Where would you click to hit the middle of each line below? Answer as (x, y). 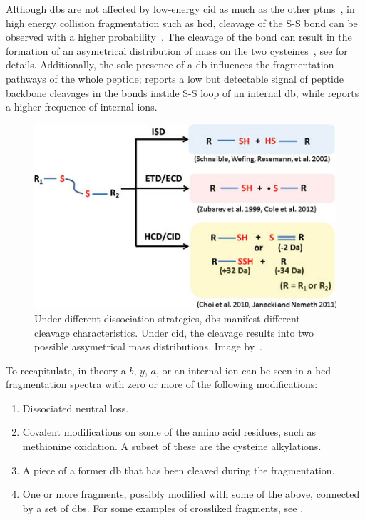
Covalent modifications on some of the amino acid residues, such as (169, 432)
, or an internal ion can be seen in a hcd (243, 370)
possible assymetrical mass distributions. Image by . (148, 346)
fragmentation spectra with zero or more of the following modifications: (162, 384)
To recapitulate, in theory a (66, 370)
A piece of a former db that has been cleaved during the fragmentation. (179, 470)
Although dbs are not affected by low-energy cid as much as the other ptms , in (180, 9)
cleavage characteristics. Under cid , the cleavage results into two (174, 332)
